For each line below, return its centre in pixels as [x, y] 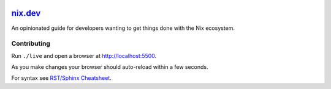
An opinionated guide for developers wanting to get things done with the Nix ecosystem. [123, 28]
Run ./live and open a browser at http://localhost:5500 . [84, 55]
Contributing [31, 44]
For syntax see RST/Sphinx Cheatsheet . [61, 78]
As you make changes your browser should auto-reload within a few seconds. [110, 67]
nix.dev [26, 13]
